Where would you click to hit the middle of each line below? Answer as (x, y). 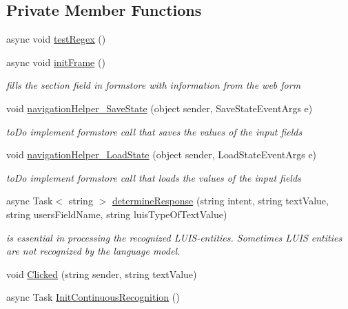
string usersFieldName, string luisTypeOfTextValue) (117, 214)
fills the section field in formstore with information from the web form (154, 85)
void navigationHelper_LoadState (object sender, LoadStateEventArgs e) (162, 154)
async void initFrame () (56, 62)
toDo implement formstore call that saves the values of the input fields (154, 131)
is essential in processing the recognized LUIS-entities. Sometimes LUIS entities (174, 237)
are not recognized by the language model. (93, 251)
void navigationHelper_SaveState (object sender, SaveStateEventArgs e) (160, 108)
